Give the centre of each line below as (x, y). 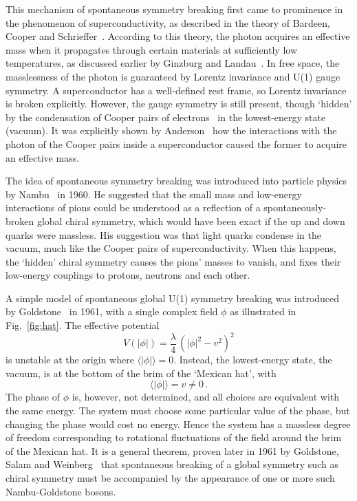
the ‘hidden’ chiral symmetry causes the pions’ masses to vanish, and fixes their (173, 261)
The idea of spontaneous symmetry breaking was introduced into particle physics (176, 181)
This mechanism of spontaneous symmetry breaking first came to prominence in (174, 9)
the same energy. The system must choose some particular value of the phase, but (178, 410)
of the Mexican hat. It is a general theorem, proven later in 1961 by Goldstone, (172, 450)
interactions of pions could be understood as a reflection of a (133, 207)
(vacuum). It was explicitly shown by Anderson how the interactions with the (171, 130)
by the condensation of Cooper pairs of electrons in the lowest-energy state (166, 117)
